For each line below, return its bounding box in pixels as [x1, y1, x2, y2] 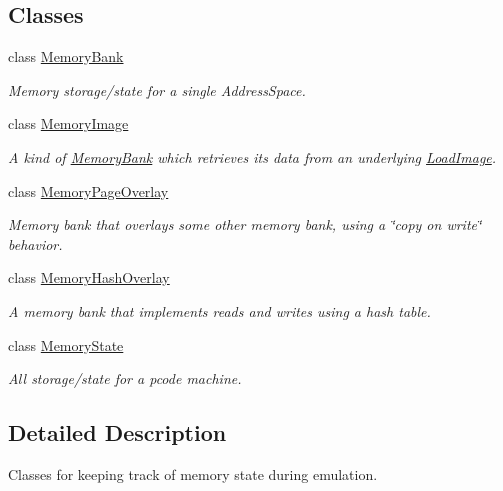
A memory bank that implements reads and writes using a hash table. [8, 300, 431, 321]
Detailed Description [8, 417, 227, 448]
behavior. [8, 233, 63, 254]
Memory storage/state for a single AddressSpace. [8, 79, 306, 100]
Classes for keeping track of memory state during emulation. [8, 463, 378, 484]
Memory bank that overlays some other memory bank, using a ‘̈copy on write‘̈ [8, 214, 482, 235]
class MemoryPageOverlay [8, 180, 169, 201]
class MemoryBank [8, 46, 124, 67]
